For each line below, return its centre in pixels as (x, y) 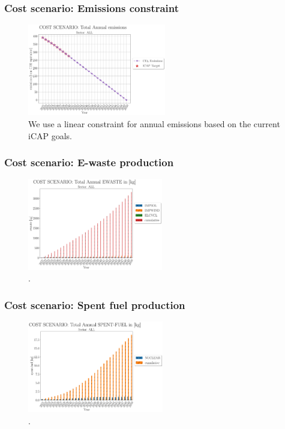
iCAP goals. (50, 135)
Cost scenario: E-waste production (89, 162)
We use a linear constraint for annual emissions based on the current (154, 123)
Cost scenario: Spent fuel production (95, 304)
